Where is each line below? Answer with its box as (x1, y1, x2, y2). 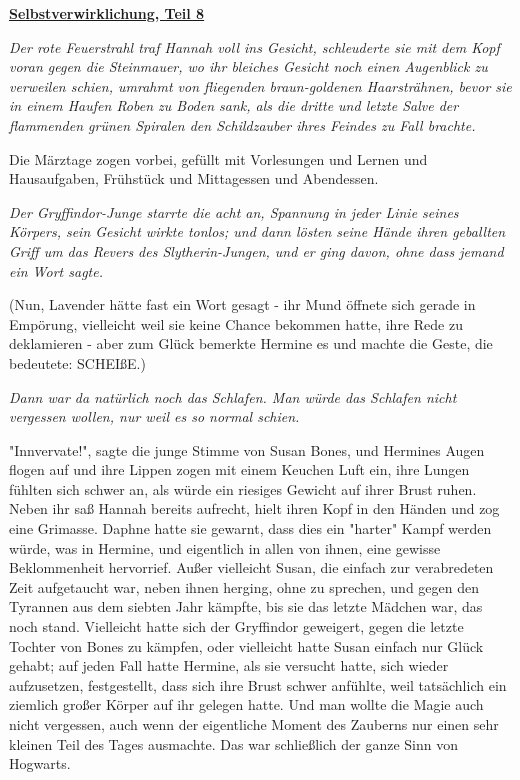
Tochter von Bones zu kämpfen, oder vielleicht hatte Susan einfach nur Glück (9, 635, 484, 656)
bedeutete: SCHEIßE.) (9, 352, 146, 373)
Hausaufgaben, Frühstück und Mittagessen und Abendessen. (9, 168, 379, 189)
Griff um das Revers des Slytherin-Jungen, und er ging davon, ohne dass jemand (9, 240, 504, 261)
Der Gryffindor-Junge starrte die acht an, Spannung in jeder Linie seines (9, 201, 459, 222)
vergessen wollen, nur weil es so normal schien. (9, 406, 300, 427)
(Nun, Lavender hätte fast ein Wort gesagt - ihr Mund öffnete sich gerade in (9, 294, 476, 315)
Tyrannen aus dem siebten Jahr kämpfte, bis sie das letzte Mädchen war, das (9, 596, 483, 617)
